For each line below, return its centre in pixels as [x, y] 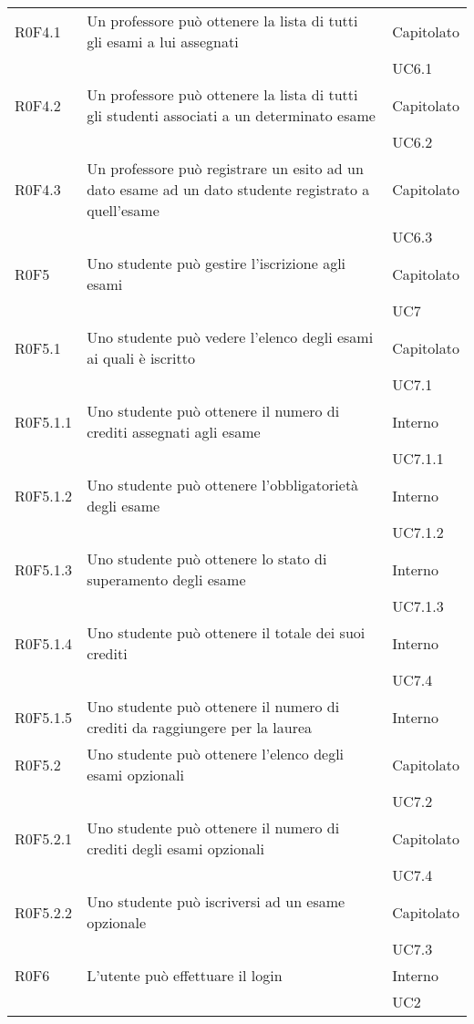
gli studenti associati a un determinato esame [231, 115]
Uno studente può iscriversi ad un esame [216, 901]
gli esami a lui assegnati [163, 41]
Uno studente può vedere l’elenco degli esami [230, 337]
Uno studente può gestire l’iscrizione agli [216, 263]
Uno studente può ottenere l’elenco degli [216, 754]
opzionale [117, 922]
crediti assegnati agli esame [174, 432]
